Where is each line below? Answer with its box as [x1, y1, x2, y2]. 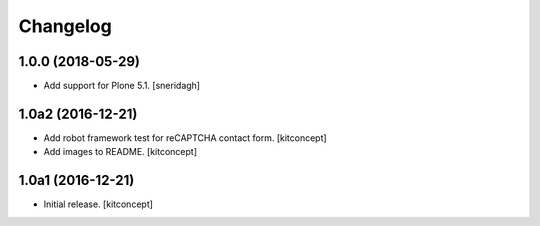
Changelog [18, 15, 112, 37]
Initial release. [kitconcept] [43, 198, 154, 210]
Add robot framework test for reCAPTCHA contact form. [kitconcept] [43, 131, 327, 144]
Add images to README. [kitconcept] [43, 146, 198, 158]
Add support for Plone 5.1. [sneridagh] [43, 80, 200, 92]
